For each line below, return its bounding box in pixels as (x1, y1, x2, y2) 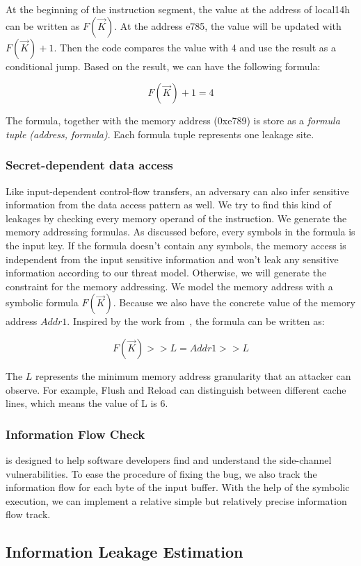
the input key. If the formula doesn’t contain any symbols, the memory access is (6, 238, 346, 252)
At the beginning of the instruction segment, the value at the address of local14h (6, 2, 351, 16)
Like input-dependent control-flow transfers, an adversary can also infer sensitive (6, 183, 349, 198)
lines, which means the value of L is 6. (6, 396, 168, 410)
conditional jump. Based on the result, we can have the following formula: (6, 58, 321, 73)
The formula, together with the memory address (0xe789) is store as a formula (6, 113, 340, 128)
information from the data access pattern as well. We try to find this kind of (6, 197, 331, 212)
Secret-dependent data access (6, 156, 173, 174)
